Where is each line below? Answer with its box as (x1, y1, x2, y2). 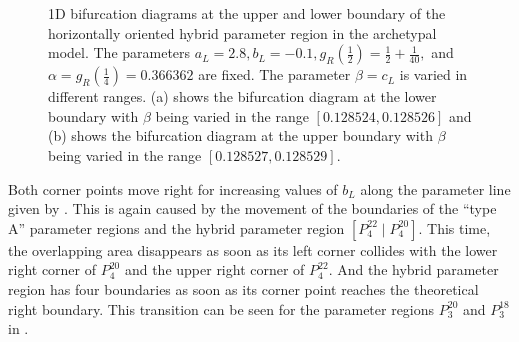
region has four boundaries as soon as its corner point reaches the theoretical (8, 278, 479, 299)
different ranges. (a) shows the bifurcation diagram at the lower (48, 86, 437, 107)
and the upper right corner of (124, 259, 305, 280)
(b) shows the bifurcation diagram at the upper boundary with (48, 125, 433, 146)
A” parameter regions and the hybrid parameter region (8, 217, 345, 238)
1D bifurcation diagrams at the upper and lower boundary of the (48, 3, 446, 23)
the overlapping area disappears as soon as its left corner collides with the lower (8, 239, 498, 260)
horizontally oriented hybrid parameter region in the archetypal (48, 22, 437, 43)
